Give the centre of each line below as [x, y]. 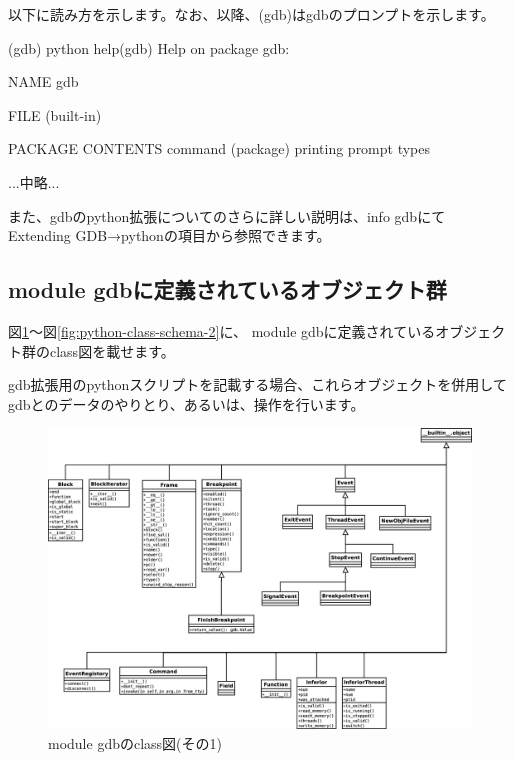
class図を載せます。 [112, 350]
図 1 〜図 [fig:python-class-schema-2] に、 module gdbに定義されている [222, 330]
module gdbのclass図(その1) [135, 742]
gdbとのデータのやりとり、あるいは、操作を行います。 [186, 403]
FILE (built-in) [55, 114]
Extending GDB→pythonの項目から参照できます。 [169, 235]
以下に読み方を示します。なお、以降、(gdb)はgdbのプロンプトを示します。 [251, 14]
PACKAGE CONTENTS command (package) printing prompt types [219, 148]
